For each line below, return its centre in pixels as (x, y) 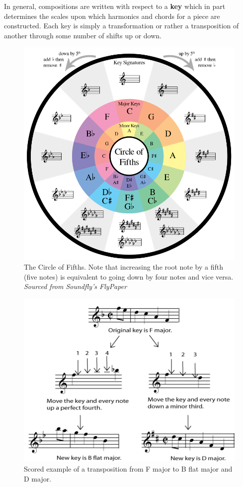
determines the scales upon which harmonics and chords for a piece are (112, 16)
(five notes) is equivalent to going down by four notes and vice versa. (129, 276)
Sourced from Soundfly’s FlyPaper (76, 286)
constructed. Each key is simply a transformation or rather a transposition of (121, 26)
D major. (38, 478)
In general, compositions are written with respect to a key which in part (115, 6)
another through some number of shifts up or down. (83, 35)
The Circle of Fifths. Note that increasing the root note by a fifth (124, 267)
